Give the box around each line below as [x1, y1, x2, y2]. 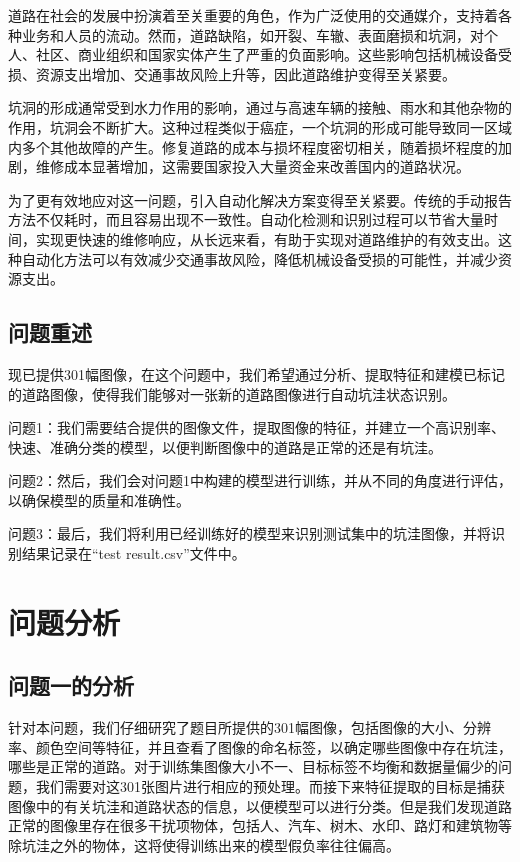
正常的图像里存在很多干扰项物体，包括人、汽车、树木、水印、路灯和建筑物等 [8, 815, 512, 836]
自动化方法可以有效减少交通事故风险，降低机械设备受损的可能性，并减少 [21, 248, 498, 269]
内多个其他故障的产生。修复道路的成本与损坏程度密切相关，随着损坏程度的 [8, 136, 498, 157]
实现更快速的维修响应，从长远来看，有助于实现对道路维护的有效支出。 [35, 228, 498, 249]
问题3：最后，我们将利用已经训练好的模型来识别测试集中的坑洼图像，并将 [8, 523, 491, 544]
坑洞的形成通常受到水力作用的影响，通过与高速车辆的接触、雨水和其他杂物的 [8, 97, 512, 118]
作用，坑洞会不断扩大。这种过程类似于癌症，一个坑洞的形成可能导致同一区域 [8, 116, 512, 137]
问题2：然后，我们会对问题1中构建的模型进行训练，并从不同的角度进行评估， [8, 470, 512, 491]
